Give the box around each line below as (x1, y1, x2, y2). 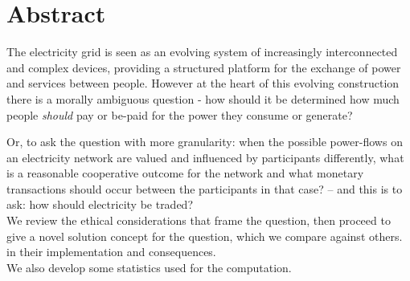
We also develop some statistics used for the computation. (6, 259, 292, 275)
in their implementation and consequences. (6, 243, 216, 260)
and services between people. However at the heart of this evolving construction (6, 75, 400, 92)
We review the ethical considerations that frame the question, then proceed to (6, 212, 391, 229)
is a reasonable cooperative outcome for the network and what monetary (6, 165, 364, 181)
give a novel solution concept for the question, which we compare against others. (6, 227, 403, 244)
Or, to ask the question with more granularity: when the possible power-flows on (6, 133, 403, 150)
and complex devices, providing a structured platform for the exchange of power (6, 59, 401, 75)
